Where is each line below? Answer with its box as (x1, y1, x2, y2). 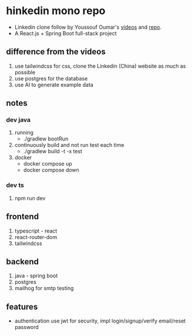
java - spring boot (14, 272, 58, 280)
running (14, 129, 34, 136)
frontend (6, 211, 39, 221)
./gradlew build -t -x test (23, 148, 83, 155)
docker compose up (23, 160, 72, 167)
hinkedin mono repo (6, 4, 106, 18)
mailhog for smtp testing (14, 285, 74, 292)
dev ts (6, 181, 25, 189)
